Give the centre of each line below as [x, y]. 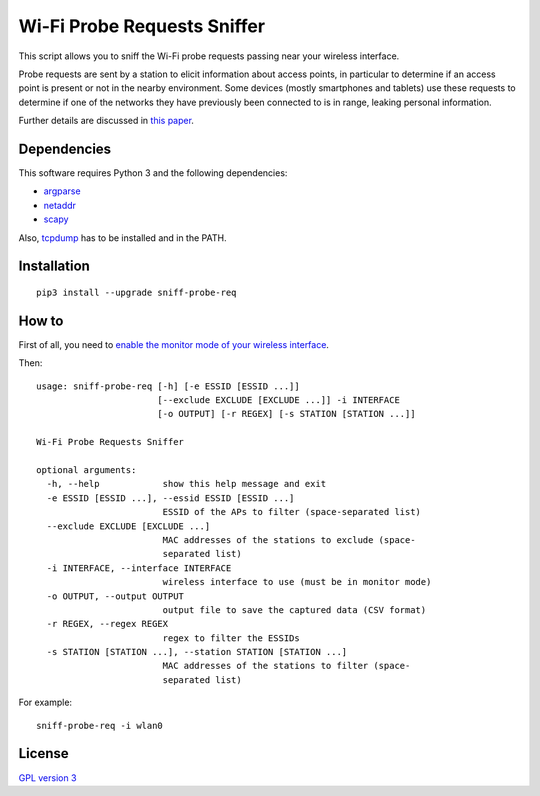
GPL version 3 [47, 777]
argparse [62, 191]
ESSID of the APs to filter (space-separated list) [292, 512]
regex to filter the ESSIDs [231, 638]
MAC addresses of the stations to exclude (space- [289, 539]
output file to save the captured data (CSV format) [294, 609]
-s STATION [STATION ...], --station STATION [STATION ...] [197, 652]
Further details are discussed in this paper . [106, 121]
